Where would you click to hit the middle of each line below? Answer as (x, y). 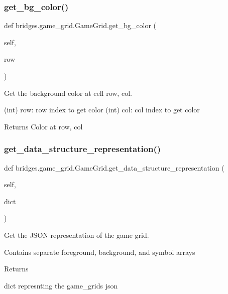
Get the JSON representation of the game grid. (77, 235)
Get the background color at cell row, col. (68, 93)
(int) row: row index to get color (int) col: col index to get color (102, 110)
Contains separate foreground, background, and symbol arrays (100, 252)
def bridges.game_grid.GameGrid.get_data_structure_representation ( (114, 167)
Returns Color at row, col (43, 126)
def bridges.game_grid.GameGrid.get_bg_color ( (80, 25)
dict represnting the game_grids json (61, 285)
